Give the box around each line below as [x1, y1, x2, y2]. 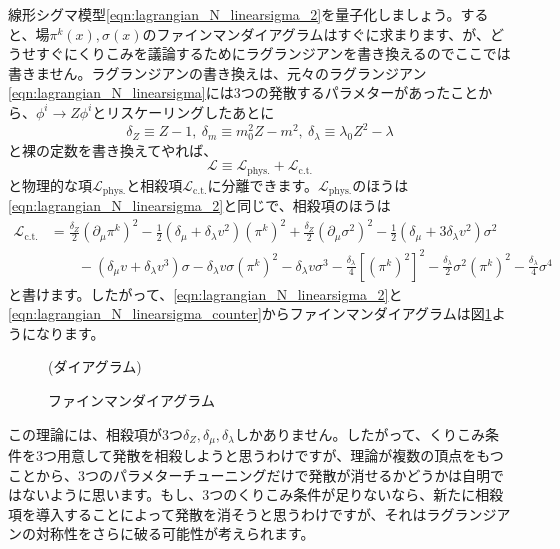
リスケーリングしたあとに [106, 101, 275, 122]
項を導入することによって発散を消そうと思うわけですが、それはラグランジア [8, 503, 511, 524]
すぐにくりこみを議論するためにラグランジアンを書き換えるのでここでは [35, 43, 511, 64]
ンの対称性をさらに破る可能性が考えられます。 [8, 523, 315, 544]
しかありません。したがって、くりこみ [234, 423, 485, 444]
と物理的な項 [8, 174, 92, 195]
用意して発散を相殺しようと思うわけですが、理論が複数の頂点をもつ [56, 445, 504, 466]
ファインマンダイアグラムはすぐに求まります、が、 [156, 23, 491, 44]
